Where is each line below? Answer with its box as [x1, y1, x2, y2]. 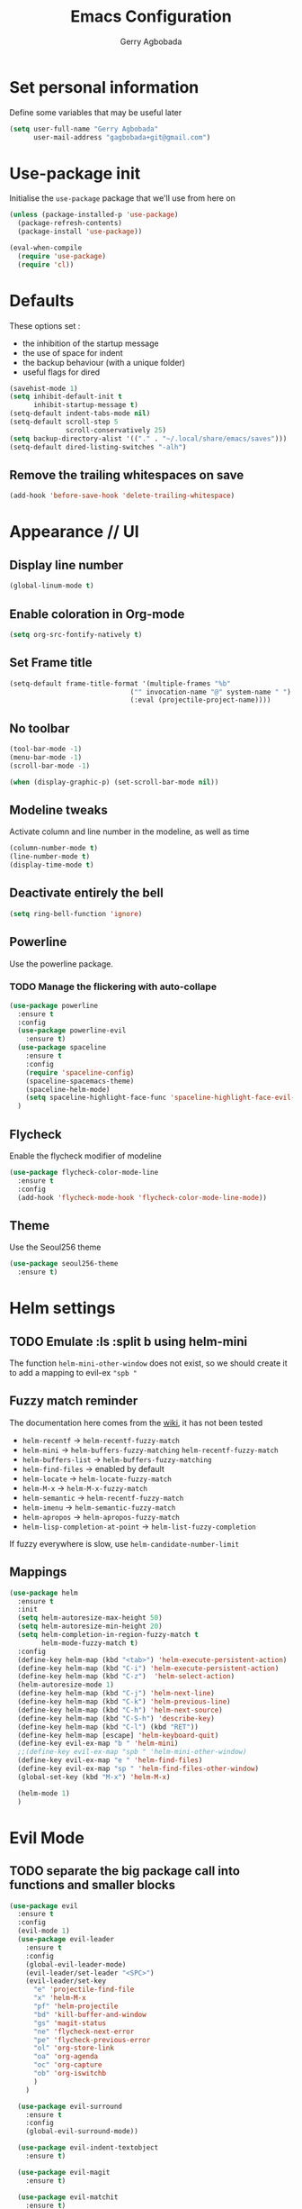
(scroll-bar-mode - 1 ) [9, 761, 91, 770]
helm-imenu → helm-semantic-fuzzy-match [22, 1502, 176, 1513]
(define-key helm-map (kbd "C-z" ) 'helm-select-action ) [17, 1672, 235, 1681]
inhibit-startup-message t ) [32, 401, 139, 410]
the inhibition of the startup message [22, 338, 159, 349]
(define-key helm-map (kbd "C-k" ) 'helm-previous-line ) [17, 1697, 231, 1706]
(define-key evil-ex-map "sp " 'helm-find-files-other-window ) [17, 1764, 259, 1774]
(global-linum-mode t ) [9, 581, 94, 591]
